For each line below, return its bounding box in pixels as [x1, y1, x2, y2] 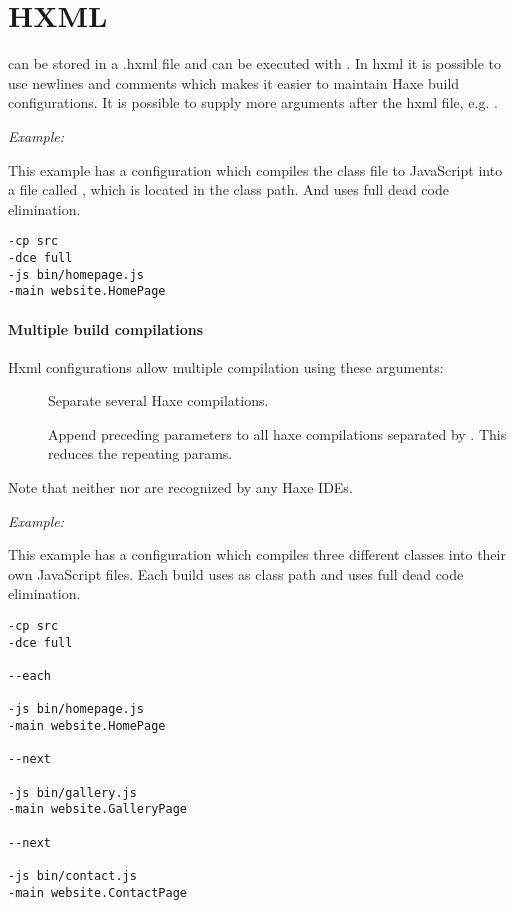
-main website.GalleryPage [8, 802, 187, 817]
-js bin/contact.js [8, 868, 137, 883]
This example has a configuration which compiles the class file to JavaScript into [8, 159, 503, 180]
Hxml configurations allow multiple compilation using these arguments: [8, 356, 444, 377]
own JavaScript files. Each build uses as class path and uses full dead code [8, 563, 464, 584]
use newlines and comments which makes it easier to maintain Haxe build [8, 72, 460, 93]
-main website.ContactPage [8, 885, 187, 900]
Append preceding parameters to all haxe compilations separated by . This [48, 423, 507, 444]
